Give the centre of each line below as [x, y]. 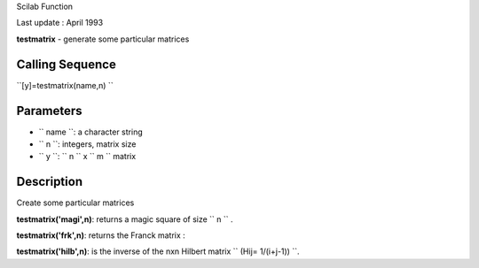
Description [50, 182]
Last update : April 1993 [60, 23]
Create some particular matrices [75, 203]
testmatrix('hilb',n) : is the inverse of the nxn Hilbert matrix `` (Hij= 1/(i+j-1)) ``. [158, 251]
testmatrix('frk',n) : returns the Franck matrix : [101, 235]
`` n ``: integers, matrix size [87, 144]
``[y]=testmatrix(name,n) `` [65, 85]
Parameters [49, 111]
